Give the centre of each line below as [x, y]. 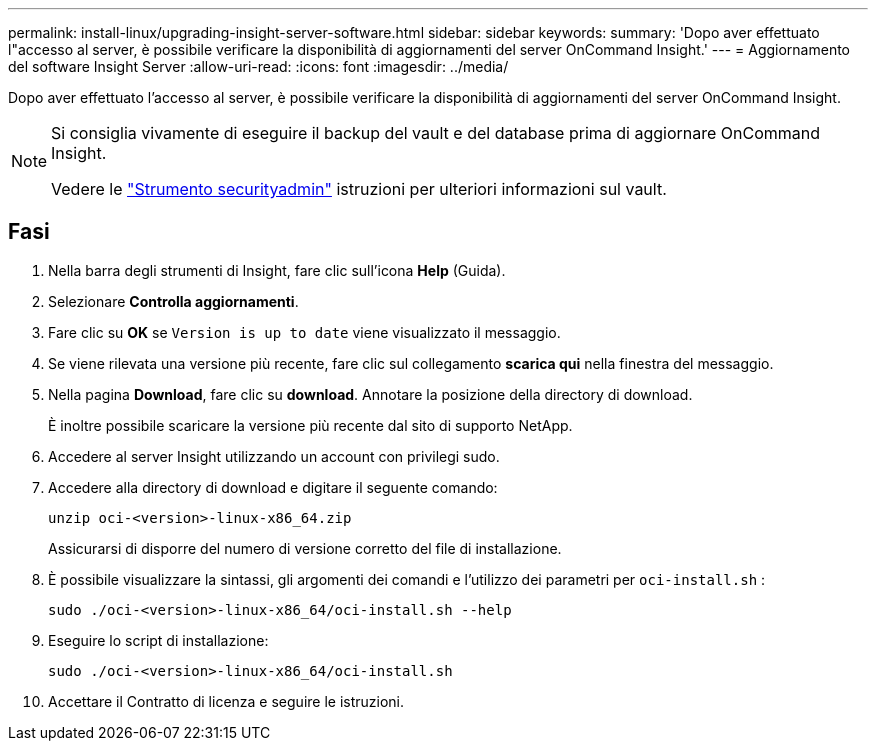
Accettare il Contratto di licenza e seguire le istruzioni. [226, 701]
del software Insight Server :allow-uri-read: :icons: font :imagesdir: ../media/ [258, 66]
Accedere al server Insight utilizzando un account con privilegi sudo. [274, 456]
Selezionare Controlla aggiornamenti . [173, 301]
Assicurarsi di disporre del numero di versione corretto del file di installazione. [305, 548]
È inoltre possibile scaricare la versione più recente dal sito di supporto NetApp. [310, 425]
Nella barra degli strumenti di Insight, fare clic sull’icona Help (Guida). [277, 270]
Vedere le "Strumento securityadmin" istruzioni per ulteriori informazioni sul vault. [359, 189]
